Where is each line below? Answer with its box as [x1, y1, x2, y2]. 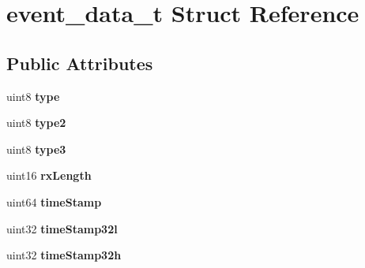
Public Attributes [6, 50, 153, 75]
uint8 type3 [6, 140, 66, 157]
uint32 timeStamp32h [6, 247, 122, 263]
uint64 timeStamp [6, 193, 102, 210]
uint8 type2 [6, 114, 66, 131]
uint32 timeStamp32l [6, 220, 118, 236]
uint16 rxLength [6, 167, 92, 184]
